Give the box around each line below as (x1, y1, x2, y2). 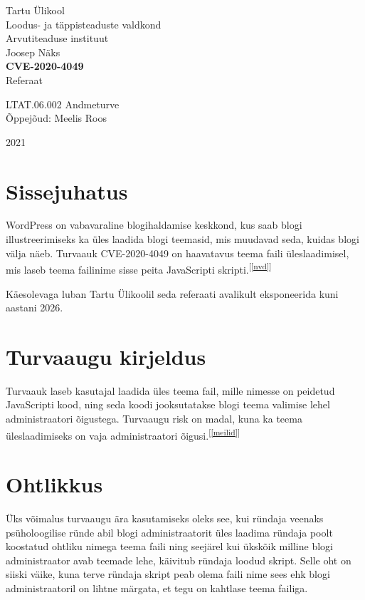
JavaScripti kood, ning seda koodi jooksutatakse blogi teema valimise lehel (6, 397, 330, 412)
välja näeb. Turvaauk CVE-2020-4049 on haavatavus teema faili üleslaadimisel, (6, 245, 349, 260)
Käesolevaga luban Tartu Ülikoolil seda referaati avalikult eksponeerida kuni (6, 286, 339, 301)
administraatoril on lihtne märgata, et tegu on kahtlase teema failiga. (6, 580, 308, 595)
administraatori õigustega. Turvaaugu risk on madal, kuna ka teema (6, 411, 302, 425)
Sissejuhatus (6, 176, 128, 205)
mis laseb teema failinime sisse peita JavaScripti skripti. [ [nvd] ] (6, 260, 272, 276)
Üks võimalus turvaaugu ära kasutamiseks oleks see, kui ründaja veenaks (6, 510, 324, 525)
